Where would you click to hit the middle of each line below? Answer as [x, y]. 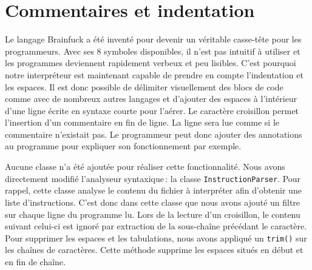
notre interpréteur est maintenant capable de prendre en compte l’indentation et [154, 74]
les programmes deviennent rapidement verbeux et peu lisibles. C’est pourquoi [151, 63]
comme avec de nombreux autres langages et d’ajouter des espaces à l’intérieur [151, 99]
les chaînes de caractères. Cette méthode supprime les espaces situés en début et [154, 250]
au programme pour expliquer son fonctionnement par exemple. [123, 146]
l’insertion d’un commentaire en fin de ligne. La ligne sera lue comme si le [142, 122]
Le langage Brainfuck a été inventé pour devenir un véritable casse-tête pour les [153, 39]
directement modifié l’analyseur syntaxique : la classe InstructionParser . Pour [153, 178]
